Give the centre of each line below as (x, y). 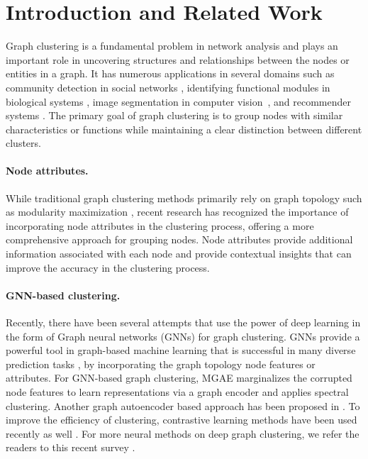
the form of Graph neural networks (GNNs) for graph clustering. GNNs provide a (183, 336)
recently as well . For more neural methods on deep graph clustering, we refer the (183, 433)
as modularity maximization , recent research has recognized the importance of (177, 212)
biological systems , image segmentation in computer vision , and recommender (178, 101)
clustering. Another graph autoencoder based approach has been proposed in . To (183, 405)
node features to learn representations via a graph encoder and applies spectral (177, 392)
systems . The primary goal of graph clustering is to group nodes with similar (174, 115)
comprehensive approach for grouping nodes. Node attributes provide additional (179, 239)
